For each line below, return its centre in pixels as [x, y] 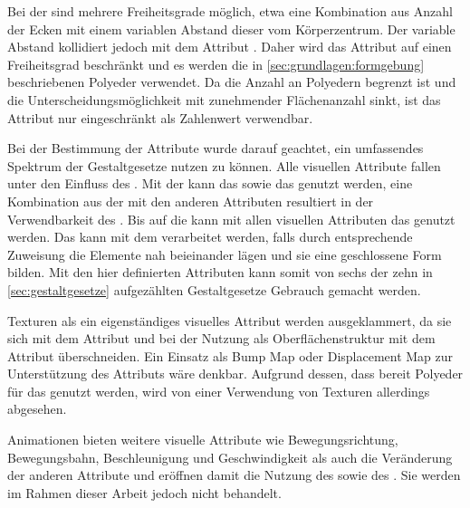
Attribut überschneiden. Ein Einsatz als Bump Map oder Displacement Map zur [230, 355]
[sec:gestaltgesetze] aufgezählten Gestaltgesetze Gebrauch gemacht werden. [214, 289]
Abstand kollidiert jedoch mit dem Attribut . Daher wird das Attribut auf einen [230, 47]
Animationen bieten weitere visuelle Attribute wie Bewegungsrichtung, [203, 440]
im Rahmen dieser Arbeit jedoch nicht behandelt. [144, 492]
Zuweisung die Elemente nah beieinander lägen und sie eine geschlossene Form [225, 254]
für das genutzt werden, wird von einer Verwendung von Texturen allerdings [219, 391]
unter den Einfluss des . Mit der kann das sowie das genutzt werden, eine [210, 183]
